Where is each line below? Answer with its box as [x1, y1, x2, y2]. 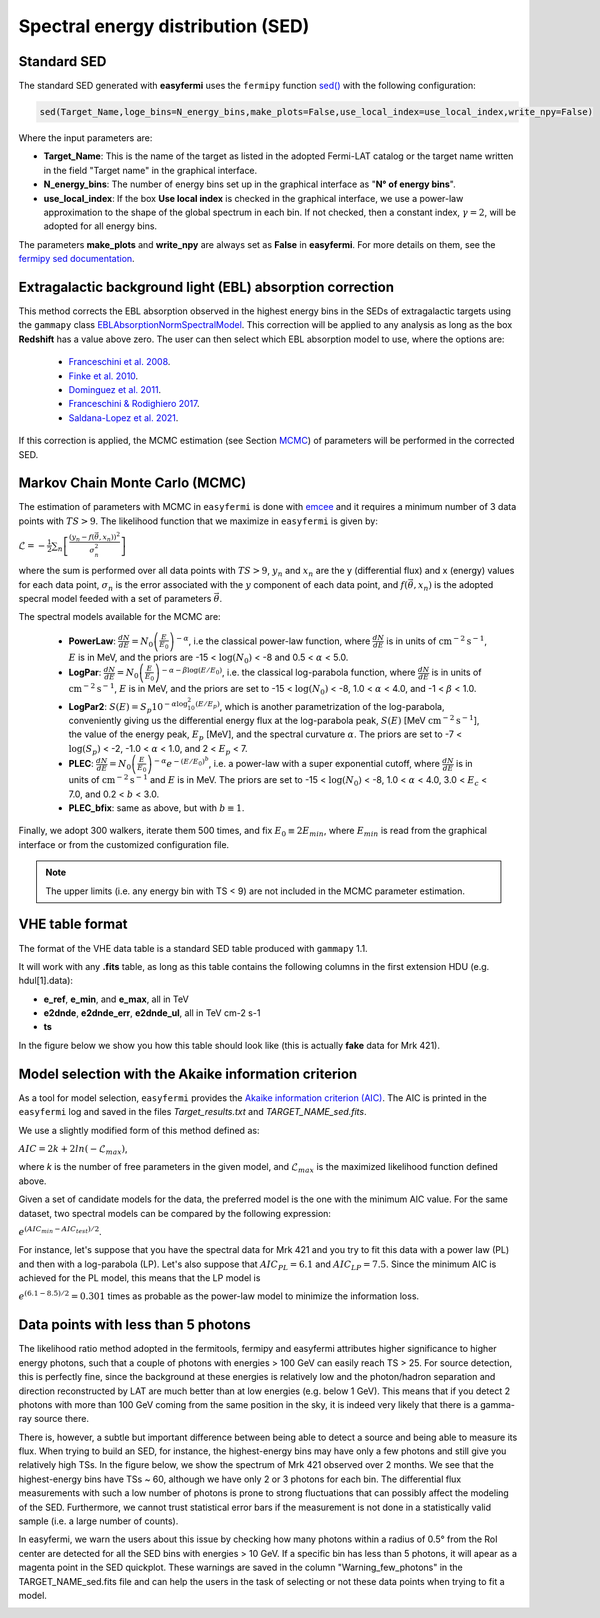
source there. [33, 1413, 90, 1425]
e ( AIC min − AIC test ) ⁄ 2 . [18, 1225, 102, 1237]
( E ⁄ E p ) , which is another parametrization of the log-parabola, [195, 700, 445, 712]
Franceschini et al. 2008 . [68, 356, 171, 368]
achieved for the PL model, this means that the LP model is [18, 1272, 261, 1284]
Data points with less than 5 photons [18, 1316, 251, 1334]
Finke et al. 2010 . [68, 370, 139, 382]
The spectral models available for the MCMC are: [18, 611, 221, 623]
